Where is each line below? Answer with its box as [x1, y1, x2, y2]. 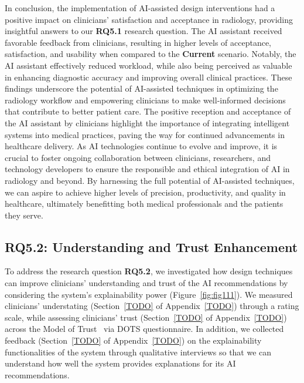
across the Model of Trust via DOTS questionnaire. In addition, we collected [5, 322, 284, 335]
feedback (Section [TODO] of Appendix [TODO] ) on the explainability [5, 334, 262, 347]
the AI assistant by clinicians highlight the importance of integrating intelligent [5, 116, 290, 129]
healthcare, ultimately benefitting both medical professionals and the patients [5, 197, 283, 210]
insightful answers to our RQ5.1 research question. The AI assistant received [5, 25, 282, 37]
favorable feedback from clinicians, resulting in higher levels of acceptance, [5, 36, 271, 48]
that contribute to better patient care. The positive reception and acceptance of [5, 105, 291, 117]
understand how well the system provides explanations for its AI [5, 357, 236, 369]
